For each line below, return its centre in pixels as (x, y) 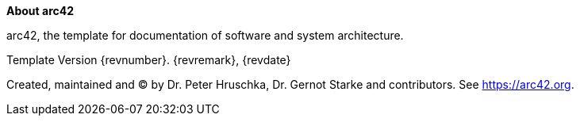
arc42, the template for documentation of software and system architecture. (205, 35)
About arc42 (40, 11)
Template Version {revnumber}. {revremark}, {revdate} (149, 60)
